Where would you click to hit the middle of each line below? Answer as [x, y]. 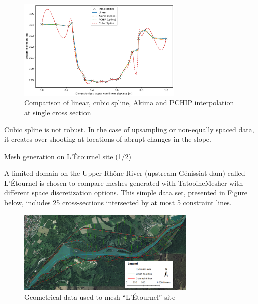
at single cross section [58, 112]
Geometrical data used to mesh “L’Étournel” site [100, 297]
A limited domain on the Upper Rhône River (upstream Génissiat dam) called [125, 173]
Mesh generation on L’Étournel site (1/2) [68, 156]
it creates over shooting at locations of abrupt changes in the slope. [108, 139]
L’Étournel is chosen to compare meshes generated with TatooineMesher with [124, 182]
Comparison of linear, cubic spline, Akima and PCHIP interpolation [129, 102]
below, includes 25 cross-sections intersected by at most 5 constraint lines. [118, 203]
